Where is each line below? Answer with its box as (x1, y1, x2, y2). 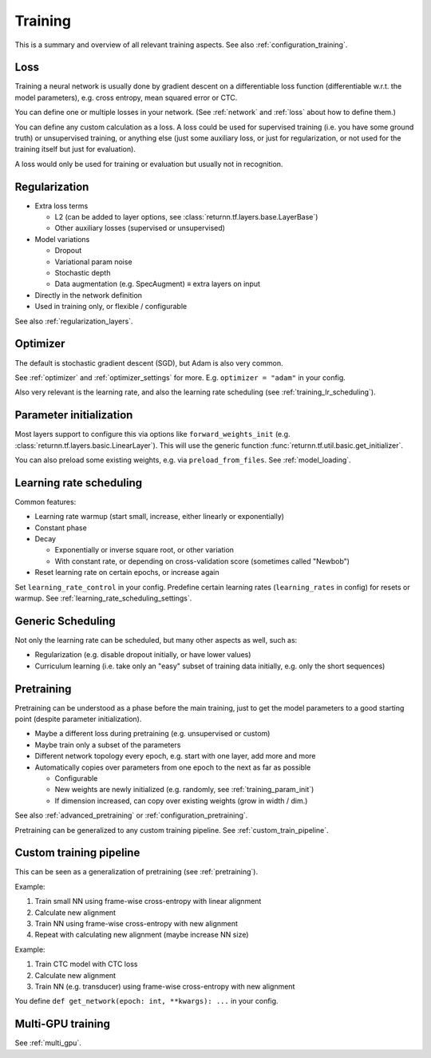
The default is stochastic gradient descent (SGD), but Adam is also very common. (14, 358, 283, 367)
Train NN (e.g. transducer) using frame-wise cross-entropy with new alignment (34, 981, 295, 991)
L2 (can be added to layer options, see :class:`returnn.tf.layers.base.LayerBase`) (54, 212, 318, 222)
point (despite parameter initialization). (14, 715, 142, 723)
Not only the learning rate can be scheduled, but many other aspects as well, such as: (14, 635, 298, 644)
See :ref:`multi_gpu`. (14, 1038, 81, 1048)
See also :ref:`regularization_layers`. (14, 316, 133, 326)
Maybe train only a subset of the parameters (34, 739, 181, 750)
